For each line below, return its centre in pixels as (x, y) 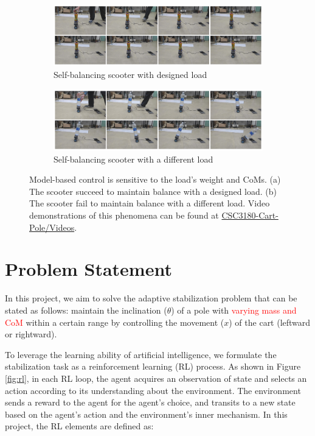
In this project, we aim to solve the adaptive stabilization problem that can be (151, 298)
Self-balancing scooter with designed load (130, 75)
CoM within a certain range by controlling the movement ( (115, 322)
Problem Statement (88, 269)
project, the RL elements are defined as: (79, 426)
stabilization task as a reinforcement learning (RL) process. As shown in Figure (153, 366)
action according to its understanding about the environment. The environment (153, 390)
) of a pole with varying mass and (234, 310)
